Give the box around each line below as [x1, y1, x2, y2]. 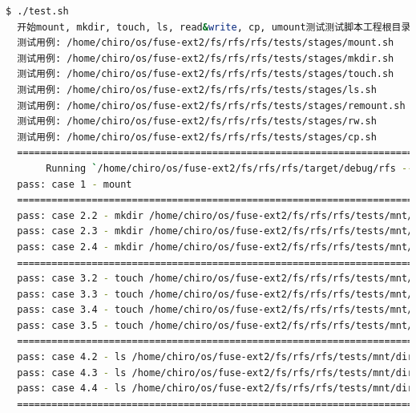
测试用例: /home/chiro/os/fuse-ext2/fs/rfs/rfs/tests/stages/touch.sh [17, 68, 394, 80]
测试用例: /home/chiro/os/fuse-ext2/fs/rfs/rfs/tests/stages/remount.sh [17, 99, 406, 111]
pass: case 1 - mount [17, 178, 132, 190]
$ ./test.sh [6, 6, 69, 17]
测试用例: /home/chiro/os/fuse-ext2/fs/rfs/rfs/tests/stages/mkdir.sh [17, 52, 394, 64]
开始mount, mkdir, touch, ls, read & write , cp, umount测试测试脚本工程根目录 [17, 21, 411, 33]
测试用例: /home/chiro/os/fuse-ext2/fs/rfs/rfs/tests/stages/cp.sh [17, 131, 377, 143]
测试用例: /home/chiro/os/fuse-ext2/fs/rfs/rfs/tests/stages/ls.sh [17, 83, 377, 95]
